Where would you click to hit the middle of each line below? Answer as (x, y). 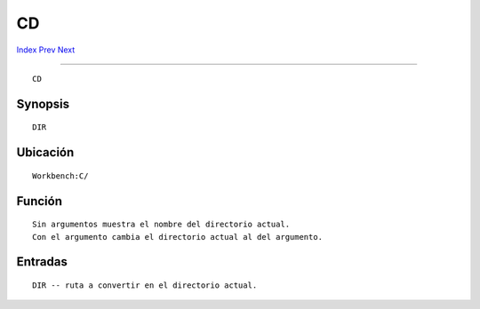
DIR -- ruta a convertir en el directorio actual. (145, 285)
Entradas (42, 262)
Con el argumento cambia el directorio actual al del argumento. (178, 237)
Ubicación (45, 152)
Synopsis (43, 103)
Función (39, 201)
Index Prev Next (46, 50)
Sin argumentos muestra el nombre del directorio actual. (161, 225)
